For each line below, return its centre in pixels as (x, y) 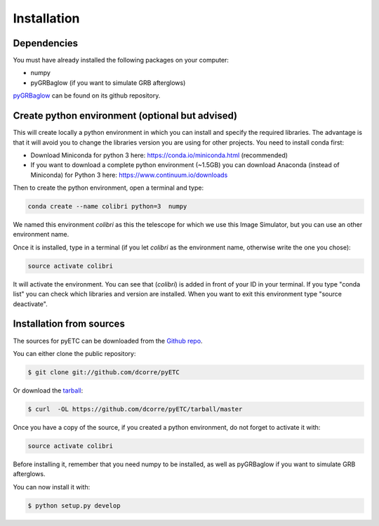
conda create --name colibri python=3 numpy (107, 206)
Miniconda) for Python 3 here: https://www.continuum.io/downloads (129, 175)
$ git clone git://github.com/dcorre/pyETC (104, 372)
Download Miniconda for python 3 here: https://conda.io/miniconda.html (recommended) (159, 155)
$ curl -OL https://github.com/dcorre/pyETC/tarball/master (135, 409)
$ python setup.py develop (74, 505)
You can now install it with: (52, 487)
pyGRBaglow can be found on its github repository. (87, 96)
